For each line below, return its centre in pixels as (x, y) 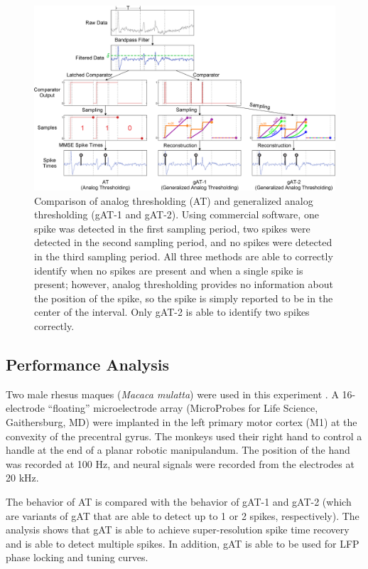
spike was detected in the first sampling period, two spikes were (172, 228)
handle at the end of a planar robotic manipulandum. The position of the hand (178, 450)
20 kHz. (22, 478)
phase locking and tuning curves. (77, 557)
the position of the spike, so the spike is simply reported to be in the (184, 298)
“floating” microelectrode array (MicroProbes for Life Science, (183, 408)
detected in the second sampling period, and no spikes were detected (183, 242)
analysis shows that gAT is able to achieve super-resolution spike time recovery (178, 530)
